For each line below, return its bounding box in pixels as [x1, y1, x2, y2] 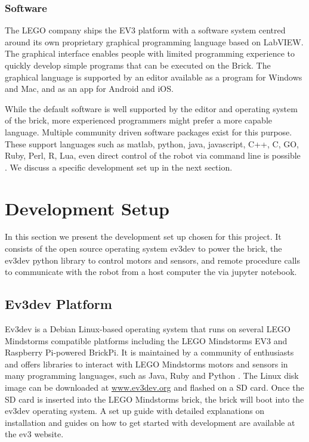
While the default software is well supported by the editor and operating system [5, 102, 298, 115]
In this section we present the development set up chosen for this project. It [5, 230, 282, 243]
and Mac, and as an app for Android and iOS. [5, 82, 174, 95]
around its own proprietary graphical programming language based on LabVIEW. [5, 35, 304, 48]
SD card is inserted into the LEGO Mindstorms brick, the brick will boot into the [5, 392, 304, 405]
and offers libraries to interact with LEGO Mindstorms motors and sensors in [5, 357, 288, 370]
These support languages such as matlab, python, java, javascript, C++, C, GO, [5, 137, 299, 150]
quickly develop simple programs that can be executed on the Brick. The [5, 59, 271, 71]
